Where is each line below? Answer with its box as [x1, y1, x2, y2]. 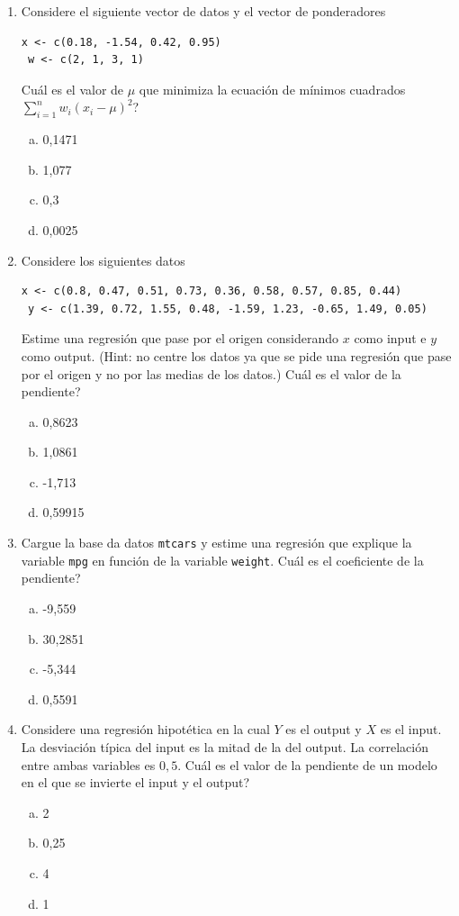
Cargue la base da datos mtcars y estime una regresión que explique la [21, 533, 412, 552]
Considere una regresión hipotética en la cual [21, 720, 270, 739]
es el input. [380, 720, 442, 739]
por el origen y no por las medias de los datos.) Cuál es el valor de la [21, 364, 401, 383]
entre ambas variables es [21, 755, 156, 774]
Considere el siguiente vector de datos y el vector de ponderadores [21, 2, 386, 20]
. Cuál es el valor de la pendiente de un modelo [177, 755, 437, 774]
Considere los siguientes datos [21, 250, 185, 269]
